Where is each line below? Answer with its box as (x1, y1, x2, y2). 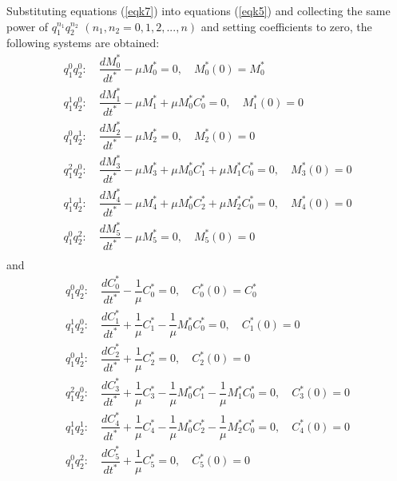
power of (6, 18, 49, 34)
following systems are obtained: (6, 34, 160, 51)
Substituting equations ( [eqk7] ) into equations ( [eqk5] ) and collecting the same (6, 2, 391, 18)
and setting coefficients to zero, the (200, 18, 372, 34)
